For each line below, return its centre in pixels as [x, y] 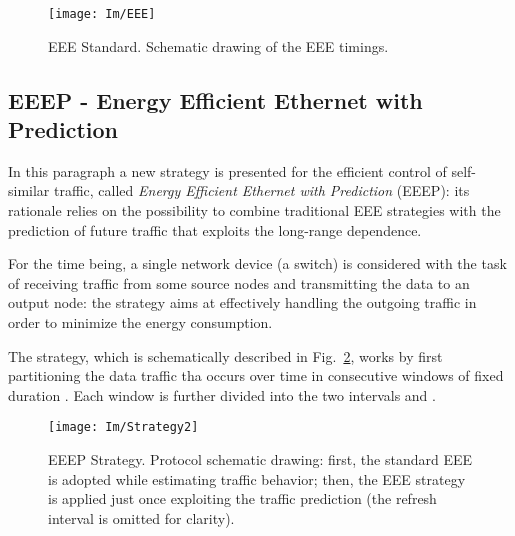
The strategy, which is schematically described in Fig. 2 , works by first [225, 355]
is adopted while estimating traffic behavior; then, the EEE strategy [257, 478]
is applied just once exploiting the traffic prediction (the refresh [242, 498]
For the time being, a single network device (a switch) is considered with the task [257, 263]
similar [29, 190]
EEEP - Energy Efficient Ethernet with [215, 99]
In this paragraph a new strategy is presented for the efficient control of [227, 170]
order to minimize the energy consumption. [140, 322]
